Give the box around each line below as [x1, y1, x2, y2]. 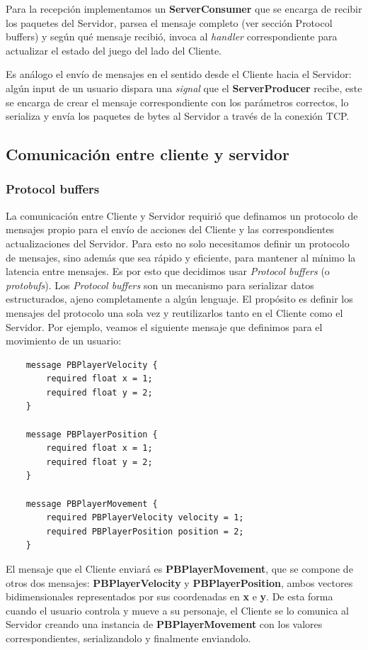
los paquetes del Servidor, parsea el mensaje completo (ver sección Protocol [6, 15, 333, 30]
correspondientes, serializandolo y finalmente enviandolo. [6, 630, 251, 645]
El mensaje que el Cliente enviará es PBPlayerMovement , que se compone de [6, 561, 353, 576]
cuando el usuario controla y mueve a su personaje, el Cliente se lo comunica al [6, 603, 349, 617]
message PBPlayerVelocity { [25, 359, 158, 370]
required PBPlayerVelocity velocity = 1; [46, 512, 244, 523]
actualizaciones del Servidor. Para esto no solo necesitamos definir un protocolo [6, 235, 350, 250]
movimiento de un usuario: [6, 333, 122, 348]
